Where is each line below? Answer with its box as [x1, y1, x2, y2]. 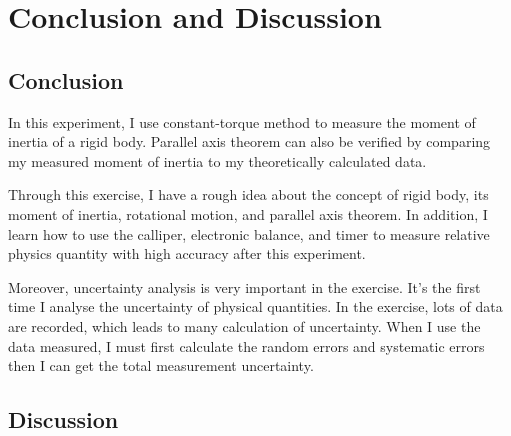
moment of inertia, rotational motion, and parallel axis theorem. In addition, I [8, 203, 488, 224]
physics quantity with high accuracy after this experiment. [8, 243, 366, 264]
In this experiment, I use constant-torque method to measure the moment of [8, 111, 476, 132]
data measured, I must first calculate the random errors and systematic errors [8, 335, 485, 356]
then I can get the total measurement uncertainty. [8, 355, 314, 376]
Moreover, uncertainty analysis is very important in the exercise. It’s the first [8, 276, 481, 297]
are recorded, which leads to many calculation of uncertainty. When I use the [8, 315, 481, 336]
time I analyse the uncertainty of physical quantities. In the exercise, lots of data [8, 296, 503, 317]
